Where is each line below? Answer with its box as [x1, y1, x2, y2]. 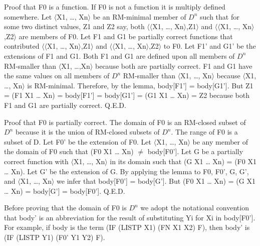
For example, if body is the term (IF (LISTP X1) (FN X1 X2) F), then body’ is [4, 222, 250, 232]
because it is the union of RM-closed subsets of [15, 127, 160, 137]
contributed [4, 41, 40, 51]
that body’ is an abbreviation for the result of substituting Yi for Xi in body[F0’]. [4, 212, 255, 222]
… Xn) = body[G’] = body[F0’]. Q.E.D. [4, 185, 125, 196]
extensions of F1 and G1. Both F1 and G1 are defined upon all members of [4, 50, 235, 61]
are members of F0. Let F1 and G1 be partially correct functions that [19, 31, 233, 41]
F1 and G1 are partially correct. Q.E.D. [4, 99, 126, 110]
